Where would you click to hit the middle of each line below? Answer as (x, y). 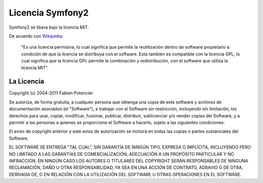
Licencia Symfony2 (49, 13)
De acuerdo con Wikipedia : (36, 36)
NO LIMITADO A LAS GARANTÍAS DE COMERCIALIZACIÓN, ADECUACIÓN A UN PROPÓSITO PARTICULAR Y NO (122, 154)
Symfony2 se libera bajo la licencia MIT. (49, 27)
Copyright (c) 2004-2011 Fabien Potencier (51, 93)
